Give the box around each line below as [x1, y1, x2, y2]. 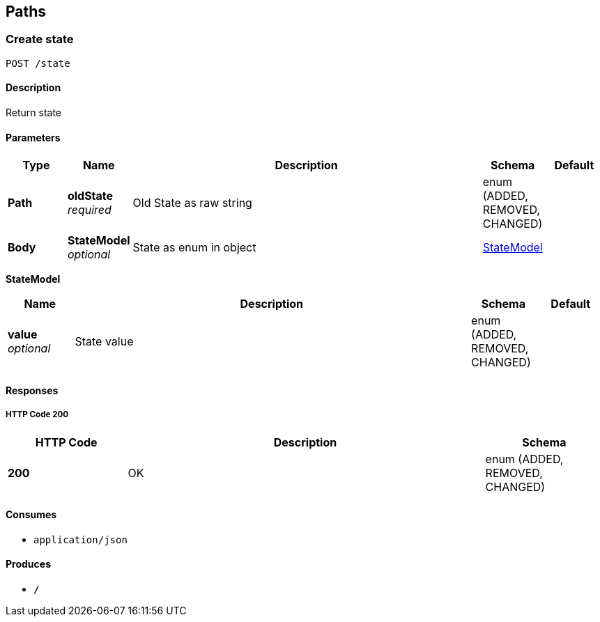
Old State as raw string [132, 196, 252, 210]
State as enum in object [132, 240, 256, 255]
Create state [6, 32, 74, 47]
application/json [33, 534, 128, 545]
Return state [6, 107, 62, 119]
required [67, 203, 111, 217]
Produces [6, 558, 51, 570]
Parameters [6, 131, 61, 143]
